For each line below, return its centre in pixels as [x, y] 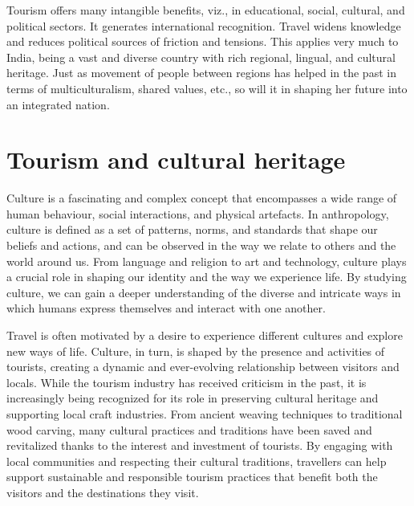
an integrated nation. [58, 104]
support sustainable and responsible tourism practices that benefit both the [192, 477]
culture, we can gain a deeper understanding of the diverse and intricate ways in [204, 292]
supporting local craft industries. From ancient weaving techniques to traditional [205, 414]
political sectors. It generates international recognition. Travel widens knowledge [204, 25]
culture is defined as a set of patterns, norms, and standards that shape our [192, 229]
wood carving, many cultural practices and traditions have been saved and [189, 429]
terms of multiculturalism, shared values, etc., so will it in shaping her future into [207, 88]
